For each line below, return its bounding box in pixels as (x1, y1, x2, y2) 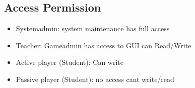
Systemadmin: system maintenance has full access (16, 23, 170, 34)
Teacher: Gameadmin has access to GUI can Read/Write (16, 40, 191, 50)
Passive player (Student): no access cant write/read (16, 73, 174, 84)
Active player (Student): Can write (16, 57, 123, 67)
